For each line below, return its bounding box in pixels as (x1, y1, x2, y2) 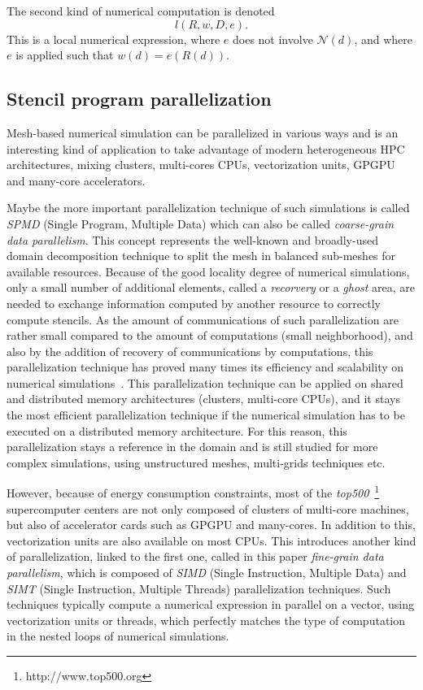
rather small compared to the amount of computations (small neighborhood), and (7, 327, 413, 344)
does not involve (232, 30, 313, 47)
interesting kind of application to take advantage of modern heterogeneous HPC (7, 140, 405, 157)
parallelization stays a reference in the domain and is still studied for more (7, 438, 378, 455)
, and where (354, 30, 412, 47)
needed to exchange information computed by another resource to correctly (7, 294, 381, 311)
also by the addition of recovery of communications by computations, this (7, 342, 373, 359)
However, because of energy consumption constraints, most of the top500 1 (7, 482, 380, 501)
